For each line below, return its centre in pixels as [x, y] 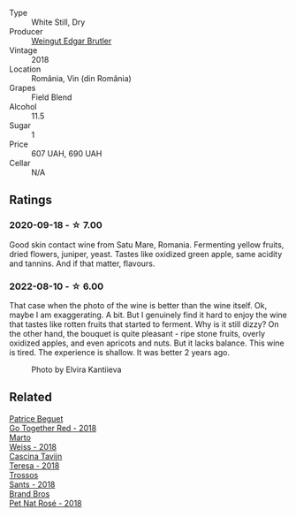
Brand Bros [30, 493]
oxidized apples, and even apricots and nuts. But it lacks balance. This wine [147, 343]
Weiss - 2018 [33, 446]
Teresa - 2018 [34, 465]
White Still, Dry [58, 22]
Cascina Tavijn [36, 456]
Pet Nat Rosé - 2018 [46, 503]
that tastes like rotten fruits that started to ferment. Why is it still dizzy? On [144, 324]
